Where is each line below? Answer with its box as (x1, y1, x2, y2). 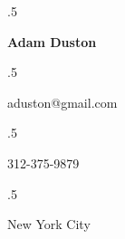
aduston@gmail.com (7, 92, 118, 111)
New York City (7, 215, 91, 234)
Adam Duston (7, 32, 97, 51)
